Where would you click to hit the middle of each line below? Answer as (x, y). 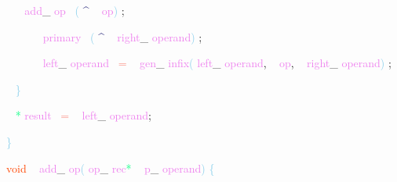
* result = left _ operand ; (83, 115)
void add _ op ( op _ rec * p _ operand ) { (111, 168)
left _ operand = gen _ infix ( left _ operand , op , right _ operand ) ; (217, 63)
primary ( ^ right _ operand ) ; (122, 36)
